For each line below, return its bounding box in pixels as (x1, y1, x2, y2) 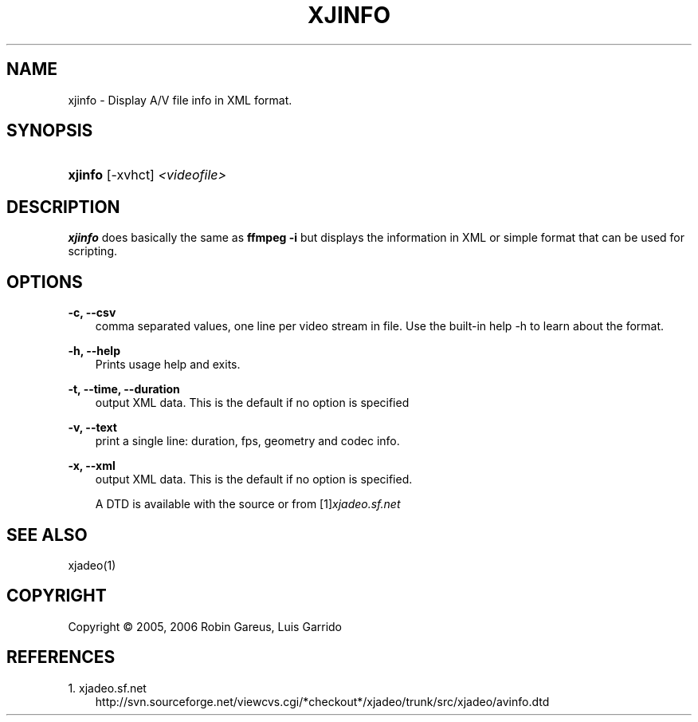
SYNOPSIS (6, 120, 93, 141)
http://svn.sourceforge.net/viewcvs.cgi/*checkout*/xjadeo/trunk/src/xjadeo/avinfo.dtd (95, 694, 550, 708)
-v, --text (68, 420, 117, 435)
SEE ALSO (6, 524, 88, 545)
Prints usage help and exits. (95, 357, 241, 372)
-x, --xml (68, 459, 116, 473)
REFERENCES (6, 647, 116, 668)
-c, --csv (68, 306, 116, 320)
